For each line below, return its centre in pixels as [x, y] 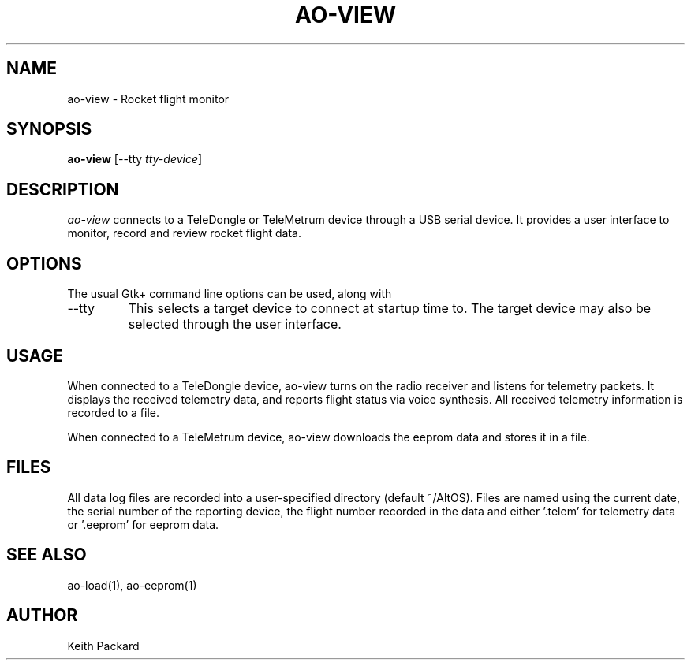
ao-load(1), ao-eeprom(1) [132, 585]
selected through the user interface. [235, 324]
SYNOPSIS [49, 129]
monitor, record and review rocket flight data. [184, 233]
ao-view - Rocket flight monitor [148, 99]
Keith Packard [103, 646]
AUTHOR [42, 616]
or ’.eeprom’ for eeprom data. [143, 524]
